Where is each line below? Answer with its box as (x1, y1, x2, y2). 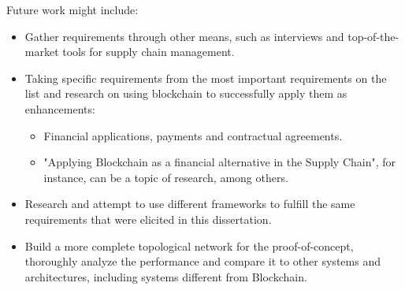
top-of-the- (347, 28, 399, 44)
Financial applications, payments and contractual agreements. (43, 127, 343, 143)
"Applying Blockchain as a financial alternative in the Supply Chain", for (43, 154, 396, 170)
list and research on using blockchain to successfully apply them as (24, 85, 347, 102)
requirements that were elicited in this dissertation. (24, 210, 272, 227)
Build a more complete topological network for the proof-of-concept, (24, 237, 354, 254)
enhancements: (24, 100, 95, 117)
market (24, 43, 59, 60)
